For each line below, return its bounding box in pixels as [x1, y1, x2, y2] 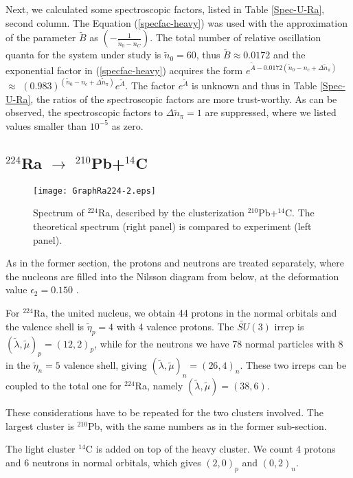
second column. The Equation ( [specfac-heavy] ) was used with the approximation [5, 15, 348, 30]
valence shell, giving [63, 358, 147, 372]
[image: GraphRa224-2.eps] [33, 185, 156, 196]
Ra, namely [135, 378, 183, 393]
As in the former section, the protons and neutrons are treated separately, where [5, 255, 345, 270]
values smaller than [5, 118, 87, 133]
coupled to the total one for [5, 378, 122, 393]
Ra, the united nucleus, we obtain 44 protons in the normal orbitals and [33, 305, 337, 319]
